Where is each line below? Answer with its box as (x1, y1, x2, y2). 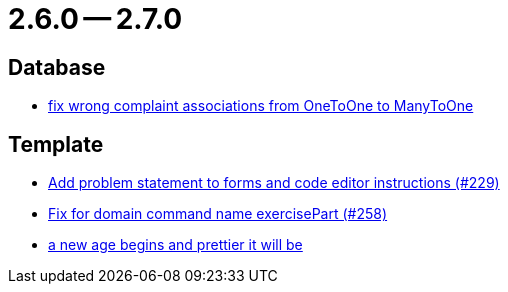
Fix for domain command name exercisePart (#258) (48, 205, 388, 223)
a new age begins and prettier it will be (48, 236, 303, 254)
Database (8, 54, 106, 80)
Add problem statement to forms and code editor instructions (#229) (48, 174, 500, 192)
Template (8, 131, 104, 157)
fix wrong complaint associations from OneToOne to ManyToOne (48, 97, 474, 115)
